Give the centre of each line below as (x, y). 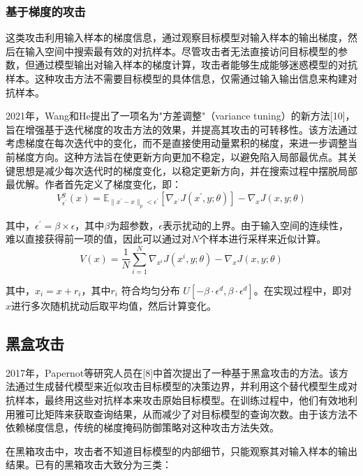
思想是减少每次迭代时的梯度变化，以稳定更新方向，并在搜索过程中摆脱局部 (186, 170)
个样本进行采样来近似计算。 (263, 239)
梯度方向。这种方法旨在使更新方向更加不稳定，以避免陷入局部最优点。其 (181, 156)
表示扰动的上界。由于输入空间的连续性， (255, 225)
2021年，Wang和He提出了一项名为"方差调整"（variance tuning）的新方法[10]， (180, 116)
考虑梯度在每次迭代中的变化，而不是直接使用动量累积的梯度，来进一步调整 (177, 143)
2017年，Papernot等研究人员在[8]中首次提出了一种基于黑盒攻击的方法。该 (172, 372)
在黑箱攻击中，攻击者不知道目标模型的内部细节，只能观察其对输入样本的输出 (181, 450)
